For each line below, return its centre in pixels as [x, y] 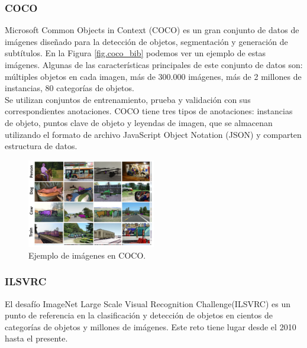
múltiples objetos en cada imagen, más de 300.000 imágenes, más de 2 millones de [153, 76]
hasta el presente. [36, 338]
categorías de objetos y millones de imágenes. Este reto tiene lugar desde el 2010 [151, 326]
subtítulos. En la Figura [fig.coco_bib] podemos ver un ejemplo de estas [135, 53]
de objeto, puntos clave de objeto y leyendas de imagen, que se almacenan [139, 122]
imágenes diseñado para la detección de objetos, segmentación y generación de [146, 41]
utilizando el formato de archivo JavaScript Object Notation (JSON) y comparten [153, 134]
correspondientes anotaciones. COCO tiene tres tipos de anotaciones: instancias [149, 111]
